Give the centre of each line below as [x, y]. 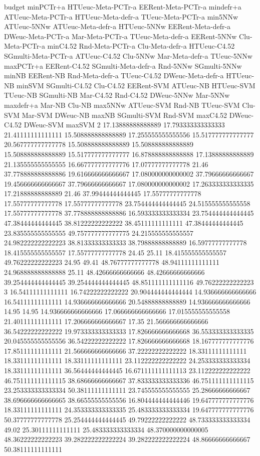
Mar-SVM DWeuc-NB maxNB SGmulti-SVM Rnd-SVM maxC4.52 [124, 115]
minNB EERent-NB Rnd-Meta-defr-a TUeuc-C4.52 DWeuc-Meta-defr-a [114, 75]
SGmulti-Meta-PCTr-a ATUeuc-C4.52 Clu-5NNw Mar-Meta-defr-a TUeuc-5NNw [128, 55]
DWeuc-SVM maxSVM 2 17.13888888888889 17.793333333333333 [124, 125]
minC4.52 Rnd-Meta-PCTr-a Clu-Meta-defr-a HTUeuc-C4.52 [141, 46]
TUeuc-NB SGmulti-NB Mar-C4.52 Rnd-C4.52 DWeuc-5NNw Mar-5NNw [117, 95]
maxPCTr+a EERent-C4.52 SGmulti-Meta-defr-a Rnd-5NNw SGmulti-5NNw [123, 65]
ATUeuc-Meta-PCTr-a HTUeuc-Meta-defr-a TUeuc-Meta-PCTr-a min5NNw [121, 16]
